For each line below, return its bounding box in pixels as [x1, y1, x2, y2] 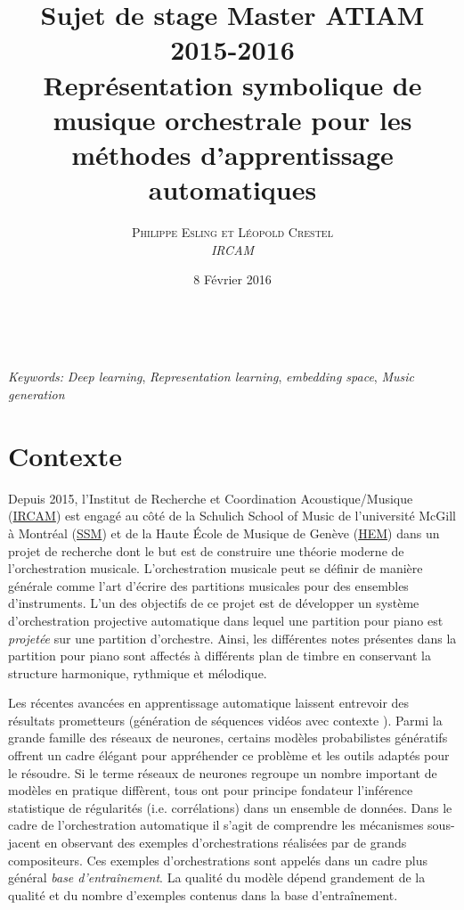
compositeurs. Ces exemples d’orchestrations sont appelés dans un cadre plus [8, 850, 428, 869]
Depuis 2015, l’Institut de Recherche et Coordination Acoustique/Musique [8, 488, 413, 507]
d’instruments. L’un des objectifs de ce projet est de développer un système [8, 594, 419, 612]
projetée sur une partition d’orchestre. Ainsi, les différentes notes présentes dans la [8, 628, 457, 647]
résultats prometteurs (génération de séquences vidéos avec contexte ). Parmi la [8, 710, 443, 729]
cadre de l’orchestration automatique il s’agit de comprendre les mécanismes [8, 816, 424, 834]
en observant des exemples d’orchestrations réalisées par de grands [45, 833, 407, 852]
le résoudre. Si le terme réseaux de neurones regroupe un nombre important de [8, 763, 437, 782]
